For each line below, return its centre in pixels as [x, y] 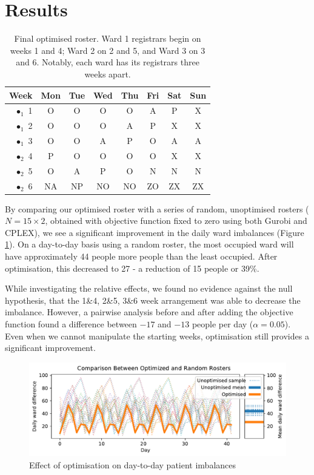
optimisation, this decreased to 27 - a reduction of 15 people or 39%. [132, 268]
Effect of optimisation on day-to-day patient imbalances [133, 465]
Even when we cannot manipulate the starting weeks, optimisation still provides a [157, 336]
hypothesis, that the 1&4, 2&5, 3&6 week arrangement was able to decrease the [153, 300]
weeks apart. [108, 74]
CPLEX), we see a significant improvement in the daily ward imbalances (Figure [155, 232]
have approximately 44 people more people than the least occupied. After [141, 256]
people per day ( [222, 324]
